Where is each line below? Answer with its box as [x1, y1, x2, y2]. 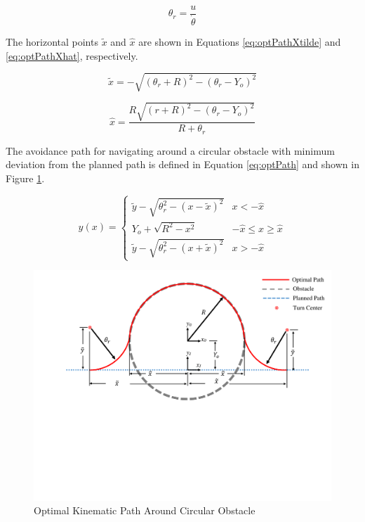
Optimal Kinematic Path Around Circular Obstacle [34, 503, 255, 518]
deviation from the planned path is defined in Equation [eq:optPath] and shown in [6, 157, 359, 172]
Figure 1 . [6, 171, 45, 186]
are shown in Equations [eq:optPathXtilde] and [138, 34, 341, 49]
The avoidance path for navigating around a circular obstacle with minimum [6, 143, 335, 158]
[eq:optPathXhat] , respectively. [6, 48, 138, 63]
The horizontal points [6, 34, 98, 49]
